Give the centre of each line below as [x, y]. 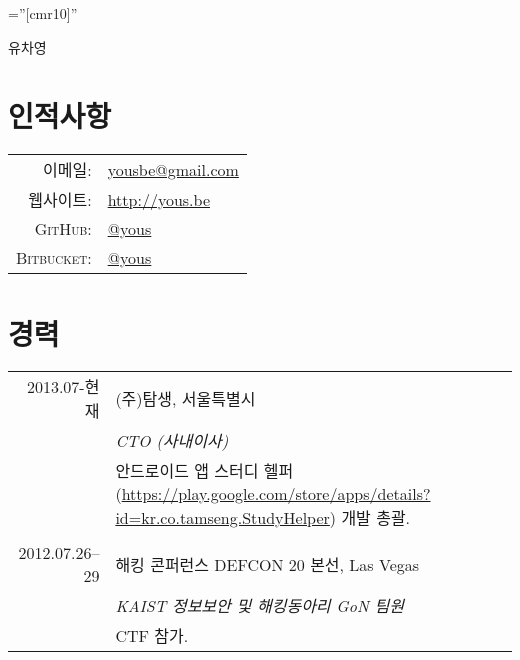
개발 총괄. [376, 518]
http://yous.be [159, 199]
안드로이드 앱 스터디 [187, 471]
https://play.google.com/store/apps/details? [276, 494]
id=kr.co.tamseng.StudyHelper [222, 518]
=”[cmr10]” [43, 13]
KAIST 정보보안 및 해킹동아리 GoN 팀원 [259, 606]
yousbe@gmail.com [173, 169]
